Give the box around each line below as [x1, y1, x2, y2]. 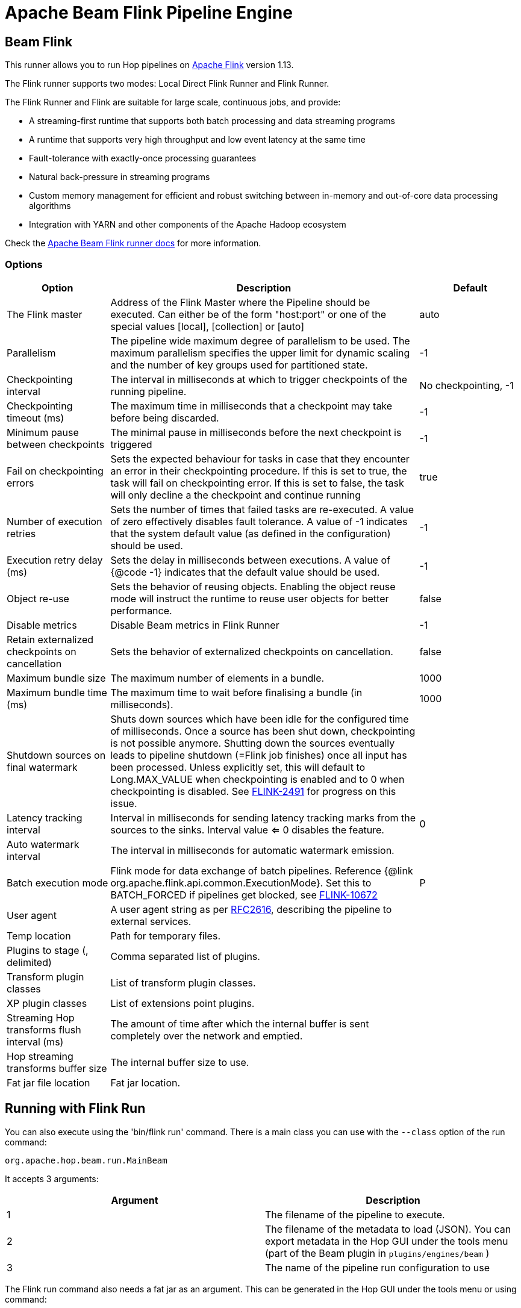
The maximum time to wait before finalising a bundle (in [110, 686, 363, 699]
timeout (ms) [7, 411, 64, 424]
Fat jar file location [7, 1076, 90, 1089]
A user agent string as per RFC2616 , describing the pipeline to [110, 903, 392, 915]
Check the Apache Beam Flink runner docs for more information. [5, 238, 261, 249]
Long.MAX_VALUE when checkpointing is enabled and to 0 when [110, 773, 405, 785]
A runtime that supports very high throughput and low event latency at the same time [29, 134, 366, 145]
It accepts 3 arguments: [5, 1173, 99, 1184]
